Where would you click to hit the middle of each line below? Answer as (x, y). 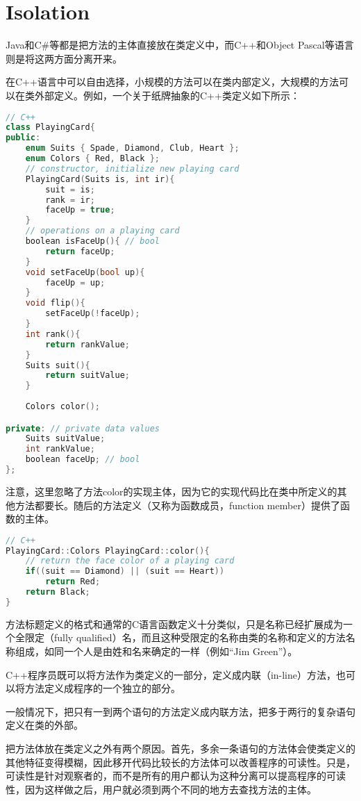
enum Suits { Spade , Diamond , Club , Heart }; (132, 148)
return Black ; (58, 592)
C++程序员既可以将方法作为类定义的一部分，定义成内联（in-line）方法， (171, 674)
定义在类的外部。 (44, 725)
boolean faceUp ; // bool (83, 460)
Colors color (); (63, 406)
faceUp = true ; (80, 210)
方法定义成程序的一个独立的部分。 (102, 688)
